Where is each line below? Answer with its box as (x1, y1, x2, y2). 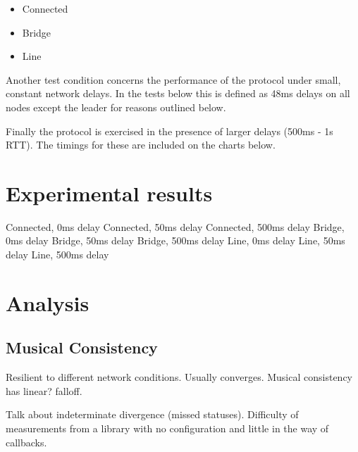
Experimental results (6, 178, 213, 207)
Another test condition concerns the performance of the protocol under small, (6, 72, 341, 87)
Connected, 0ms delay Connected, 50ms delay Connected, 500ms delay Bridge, (6, 219, 345, 234)
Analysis (6, 288, 89, 317)
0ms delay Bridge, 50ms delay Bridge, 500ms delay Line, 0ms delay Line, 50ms (6, 233, 345, 248)
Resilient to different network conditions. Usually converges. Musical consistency (6, 370, 352, 384)
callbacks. (6, 434, 47, 449)
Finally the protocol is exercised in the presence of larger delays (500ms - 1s (6, 123, 333, 138)
